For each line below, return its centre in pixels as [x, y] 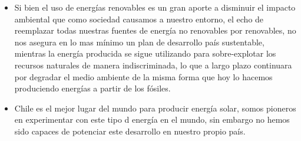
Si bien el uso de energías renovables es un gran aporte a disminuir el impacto [155, 7]
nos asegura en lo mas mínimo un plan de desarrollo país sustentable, [139, 42]
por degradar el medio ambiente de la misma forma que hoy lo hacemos [143, 76]
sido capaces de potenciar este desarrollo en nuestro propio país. [130, 131]
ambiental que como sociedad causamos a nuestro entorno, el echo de [139, 19]
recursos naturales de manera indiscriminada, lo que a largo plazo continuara [153, 65]
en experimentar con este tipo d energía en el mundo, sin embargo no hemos [152, 119]
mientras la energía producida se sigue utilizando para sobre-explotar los [145, 53]
